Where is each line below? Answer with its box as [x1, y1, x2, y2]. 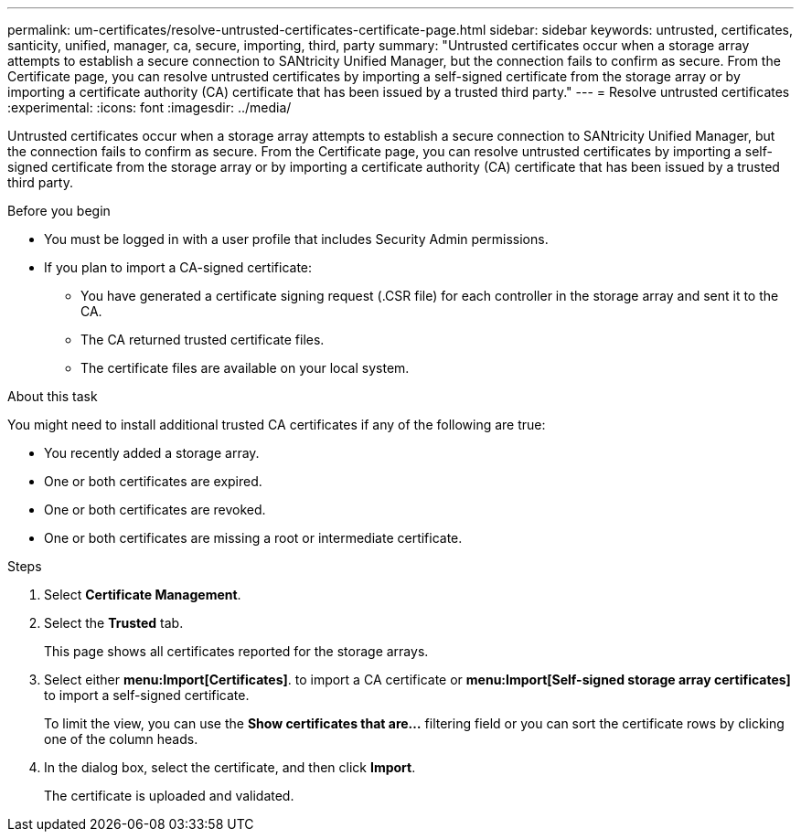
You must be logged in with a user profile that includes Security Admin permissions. [44, 231, 549, 247]
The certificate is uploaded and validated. [44, 788, 294, 803]
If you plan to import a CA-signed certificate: [44, 260, 313, 275]
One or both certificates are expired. [44, 473, 262, 489]
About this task [7, 388, 98, 404]
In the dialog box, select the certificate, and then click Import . [44, 759, 416, 775]
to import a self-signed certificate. [44, 687, 250, 703]
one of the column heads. [44, 731, 198, 747]
